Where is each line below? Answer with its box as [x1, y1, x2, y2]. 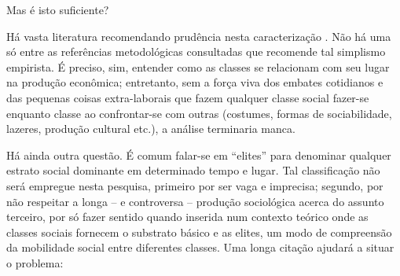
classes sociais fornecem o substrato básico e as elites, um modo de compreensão [6, 223, 392, 240]
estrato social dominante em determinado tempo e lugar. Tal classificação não [6, 162, 380, 178]
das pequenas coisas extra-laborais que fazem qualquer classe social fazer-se [6, 89, 369, 105]
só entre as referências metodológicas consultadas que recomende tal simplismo [6, 43, 386, 60]
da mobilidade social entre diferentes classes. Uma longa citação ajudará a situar [6, 239, 394, 256]
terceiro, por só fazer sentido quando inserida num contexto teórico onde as [6, 208, 369, 225]
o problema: [6, 254, 64, 270]
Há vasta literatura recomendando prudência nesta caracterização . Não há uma [6, 28, 391, 44]
